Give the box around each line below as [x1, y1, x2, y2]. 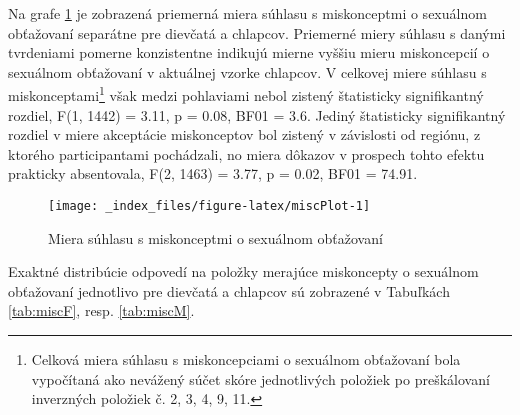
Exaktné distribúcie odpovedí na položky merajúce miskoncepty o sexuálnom [8, 261, 479, 282]
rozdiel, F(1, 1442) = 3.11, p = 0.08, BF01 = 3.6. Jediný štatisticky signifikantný [8, 104, 506, 125]
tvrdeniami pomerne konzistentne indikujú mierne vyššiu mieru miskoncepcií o [8, 42, 490, 63]
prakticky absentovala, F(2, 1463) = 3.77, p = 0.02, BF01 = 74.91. [8, 163, 418, 184]
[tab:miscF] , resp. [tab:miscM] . [8, 300, 195, 321]
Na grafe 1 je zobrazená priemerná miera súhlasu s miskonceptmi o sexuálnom [8, 3, 487, 23]
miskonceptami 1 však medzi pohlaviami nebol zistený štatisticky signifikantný [8, 82, 484, 106]
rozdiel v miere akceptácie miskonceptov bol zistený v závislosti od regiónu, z [8, 124, 481, 145]
